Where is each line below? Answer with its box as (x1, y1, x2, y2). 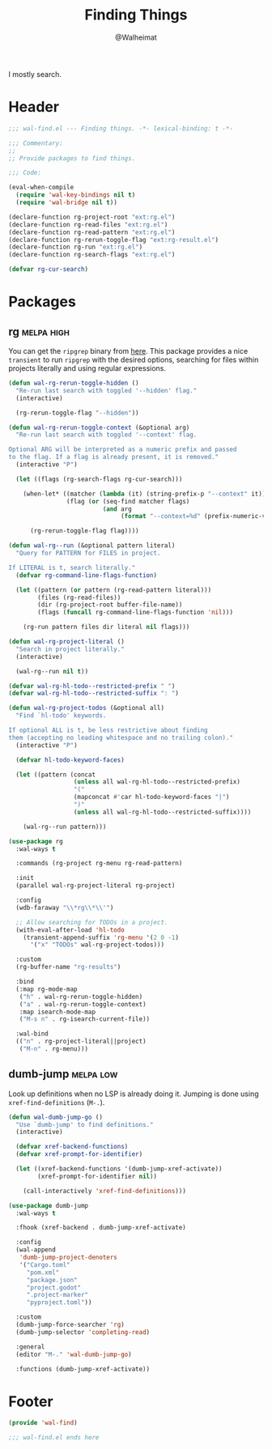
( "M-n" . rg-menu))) (19, 1045, 89, 1053)
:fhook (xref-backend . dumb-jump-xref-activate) (15, 1224, 186, 1232)
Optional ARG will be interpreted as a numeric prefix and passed (8, 445, 237, 454)
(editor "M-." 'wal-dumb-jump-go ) (15, 1350, 132, 1358)
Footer (8, 1392, 54, 1410)
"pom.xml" (26, 1268, 60, 1277)
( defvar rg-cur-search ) (8, 266, 89, 274)
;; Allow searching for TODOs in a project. (15, 918, 168, 926)
